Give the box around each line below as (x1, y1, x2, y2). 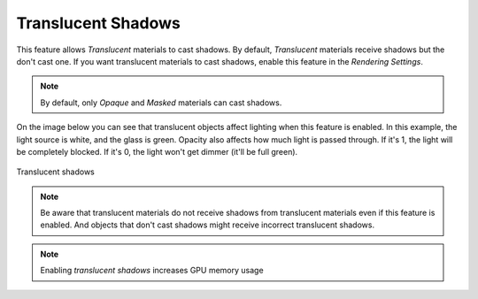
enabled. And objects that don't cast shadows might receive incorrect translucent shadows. (40, 219, 375, 230)
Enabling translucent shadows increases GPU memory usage (40, 265, 265, 276)
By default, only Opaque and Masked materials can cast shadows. (40, 97, 282, 108)
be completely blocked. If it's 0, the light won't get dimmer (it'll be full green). (16, 146, 298, 157)
